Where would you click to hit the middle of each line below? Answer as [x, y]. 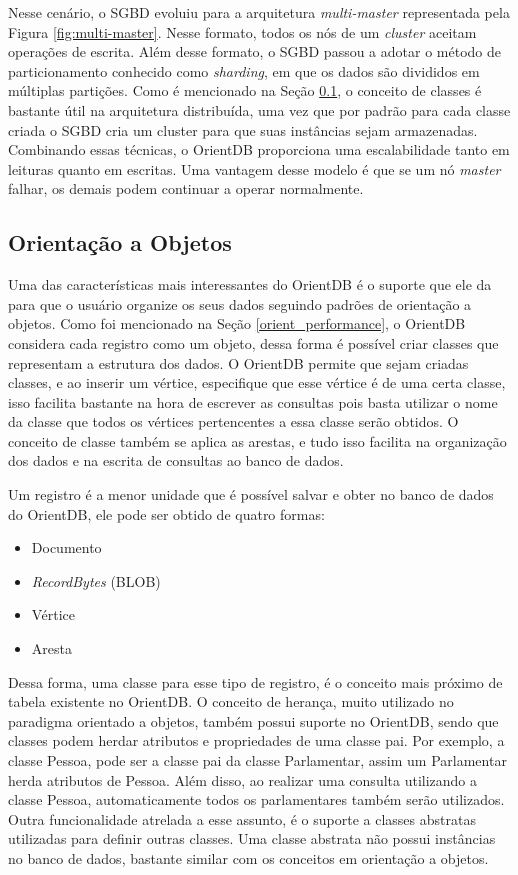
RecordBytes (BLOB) [96, 580]
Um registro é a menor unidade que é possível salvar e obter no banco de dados [251, 494]
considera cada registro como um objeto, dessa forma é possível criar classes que [253, 342]
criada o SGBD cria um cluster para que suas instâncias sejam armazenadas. [243, 129]
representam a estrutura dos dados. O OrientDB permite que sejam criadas [238, 362]
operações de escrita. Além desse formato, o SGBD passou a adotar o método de [254, 51]
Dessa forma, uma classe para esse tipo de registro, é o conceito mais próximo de [255, 681]
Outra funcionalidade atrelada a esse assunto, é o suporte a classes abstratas [242, 818]
